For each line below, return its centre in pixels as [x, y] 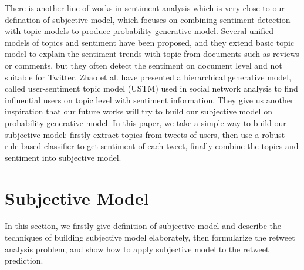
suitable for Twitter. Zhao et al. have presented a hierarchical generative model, [148, 77]
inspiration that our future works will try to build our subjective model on [139, 111]
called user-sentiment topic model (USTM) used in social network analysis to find [151, 88]
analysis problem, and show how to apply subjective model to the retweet [137, 249]
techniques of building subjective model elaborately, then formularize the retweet [150, 237]
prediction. [24, 260]
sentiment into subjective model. [63, 157]
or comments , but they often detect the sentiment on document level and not [143, 65]
